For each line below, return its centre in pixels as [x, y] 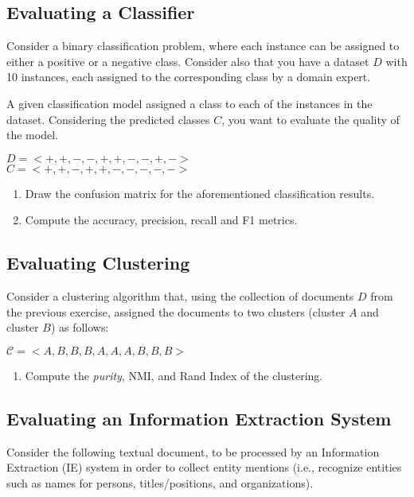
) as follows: [80, 327]
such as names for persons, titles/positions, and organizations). [160, 482]
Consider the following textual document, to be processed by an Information [193, 451]
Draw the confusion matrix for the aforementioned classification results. [200, 193]
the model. [32, 135]
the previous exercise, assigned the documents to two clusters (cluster [176, 311]
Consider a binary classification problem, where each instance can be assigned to [203, 46]
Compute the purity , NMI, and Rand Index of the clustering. [174, 375]
